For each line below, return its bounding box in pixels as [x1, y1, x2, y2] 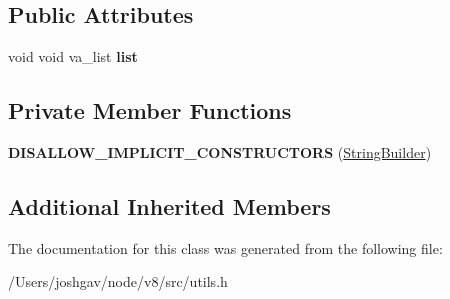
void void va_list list [8, 46, 138, 67]
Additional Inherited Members [8, 190, 331, 221]
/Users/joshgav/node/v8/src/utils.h [8, 271, 228, 292]
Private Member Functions [8, 95, 292, 126]
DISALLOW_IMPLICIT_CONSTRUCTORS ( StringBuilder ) [8, 142, 432, 162]
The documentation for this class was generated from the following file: [8, 237, 443, 258]
